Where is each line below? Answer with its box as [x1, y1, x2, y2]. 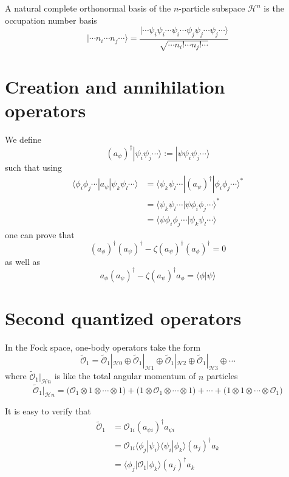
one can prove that [5, 228, 75, 241]
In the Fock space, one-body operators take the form [5, 340, 201, 353]
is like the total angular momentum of [54, 369, 196, 382]
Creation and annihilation [5, 74, 225, 98]
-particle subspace [178, 2, 245, 14]
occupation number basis [5, 13, 97, 26]
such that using [5, 160, 62, 173]
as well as [5, 255, 41, 267]
